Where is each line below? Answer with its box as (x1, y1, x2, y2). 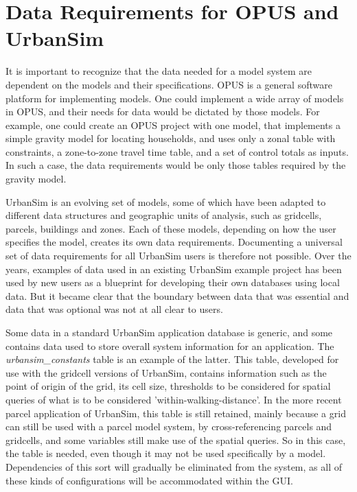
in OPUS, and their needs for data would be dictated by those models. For (5, 104, 320, 119)
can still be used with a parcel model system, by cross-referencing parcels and (5, 419, 332, 434)
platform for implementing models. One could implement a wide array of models (5, 91, 344, 105)
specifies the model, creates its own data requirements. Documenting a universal (5, 235, 343, 249)
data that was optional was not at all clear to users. (5, 302, 223, 316)
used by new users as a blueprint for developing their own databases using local (5, 275, 340, 290)
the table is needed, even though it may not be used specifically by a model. (5, 446, 326, 460)
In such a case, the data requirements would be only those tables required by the (5, 158, 346, 172)
